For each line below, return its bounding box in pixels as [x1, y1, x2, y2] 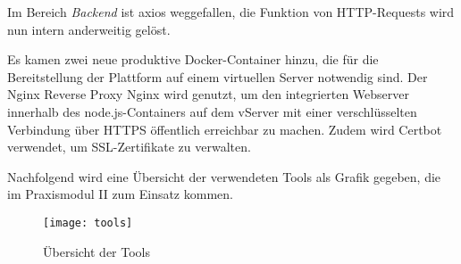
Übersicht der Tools [43, 242, 151, 260]
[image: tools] [43, 216, 133, 229]
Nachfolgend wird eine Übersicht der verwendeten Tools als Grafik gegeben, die [7, 167, 441, 186]
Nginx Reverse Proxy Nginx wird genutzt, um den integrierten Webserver [7, 85, 409, 103]
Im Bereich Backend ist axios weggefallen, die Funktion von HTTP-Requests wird [7, 3, 455, 21]
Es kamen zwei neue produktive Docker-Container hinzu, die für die [7, 50, 379, 69]
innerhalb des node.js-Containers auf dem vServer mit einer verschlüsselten [7, 102, 417, 120]
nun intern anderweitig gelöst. [7, 20, 171, 38]
